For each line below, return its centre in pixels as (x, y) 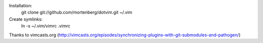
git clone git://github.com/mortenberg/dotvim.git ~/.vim (77, 13)
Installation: (21, 6)
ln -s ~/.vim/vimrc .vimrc (46, 26)
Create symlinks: (26, 19)
